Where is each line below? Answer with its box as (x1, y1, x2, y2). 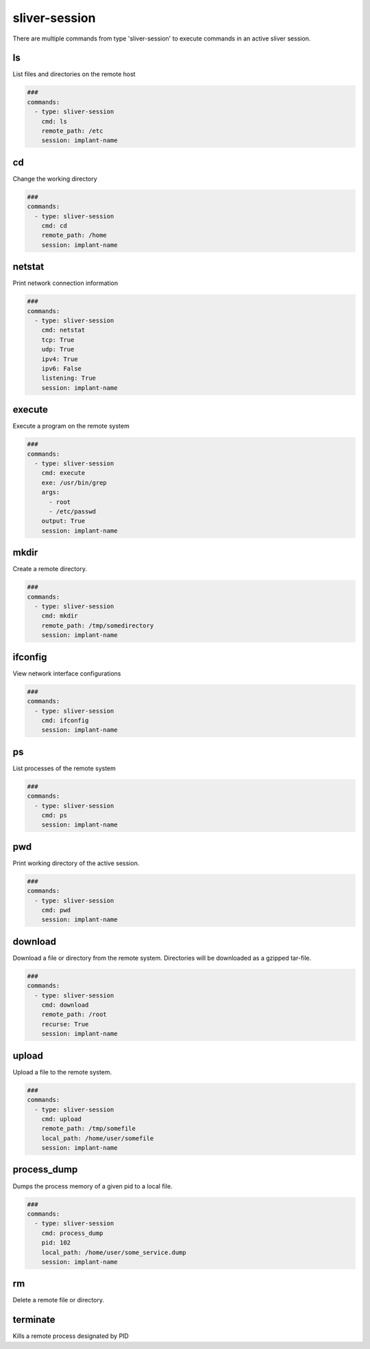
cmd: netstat (41, 326, 86, 334)
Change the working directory (12, 174, 97, 183)
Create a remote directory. (12, 565, 87, 573)
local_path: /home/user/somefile (41, 1134, 154, 1142)
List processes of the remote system (12, 764, 116, 772)
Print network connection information (12, 279, 119, 288)
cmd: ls (41, 117, 68, 125)
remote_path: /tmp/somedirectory (41, 621, 154, 630)
